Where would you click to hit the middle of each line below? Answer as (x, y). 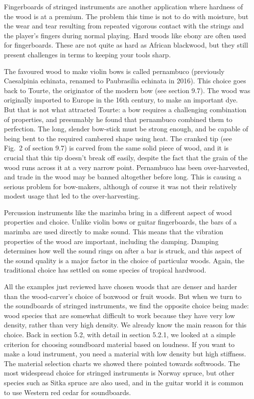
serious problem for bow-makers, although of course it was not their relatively (120, 186)
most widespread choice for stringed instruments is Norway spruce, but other (119, 373)
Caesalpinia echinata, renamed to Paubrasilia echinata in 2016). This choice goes (125, 81)
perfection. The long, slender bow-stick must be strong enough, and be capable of (126, 129)
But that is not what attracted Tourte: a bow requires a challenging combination (125, 109)
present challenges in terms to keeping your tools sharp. (87, 54)
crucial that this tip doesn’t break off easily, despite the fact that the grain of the (126, 157)
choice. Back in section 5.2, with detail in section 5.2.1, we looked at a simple (120, 334)
